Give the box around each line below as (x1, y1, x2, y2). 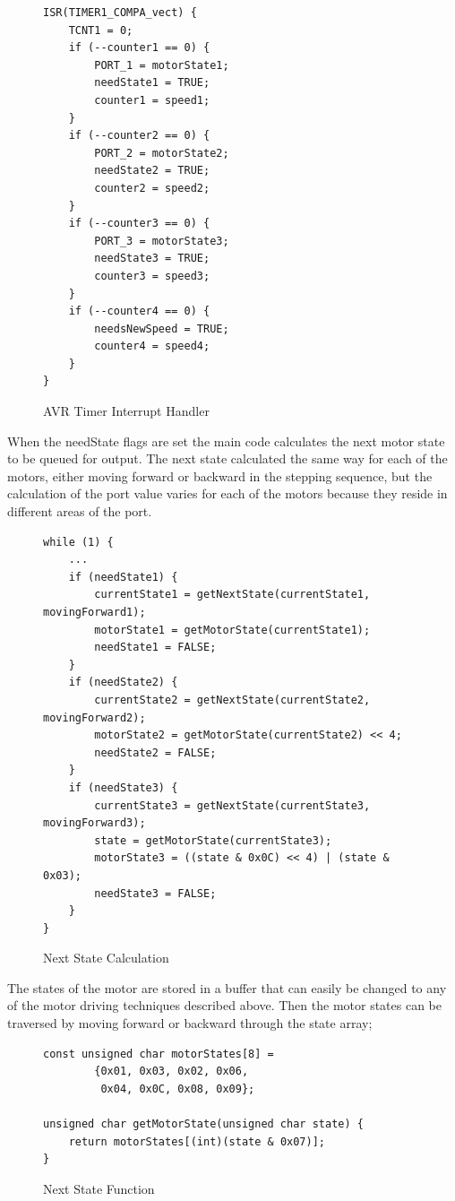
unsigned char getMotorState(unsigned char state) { (43, 1118, 364, 1131)
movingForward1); (43, 606, 146, 618)
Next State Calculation (43, 948, 169, 967)
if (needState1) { (68, 570, 178, 583)
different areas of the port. (7, 502, 152, 521)
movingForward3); (43, 817, 146, 830)
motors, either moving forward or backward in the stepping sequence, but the (7, 466, 433, 485)
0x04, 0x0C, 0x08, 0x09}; (100, 1082, 255, 1095)
